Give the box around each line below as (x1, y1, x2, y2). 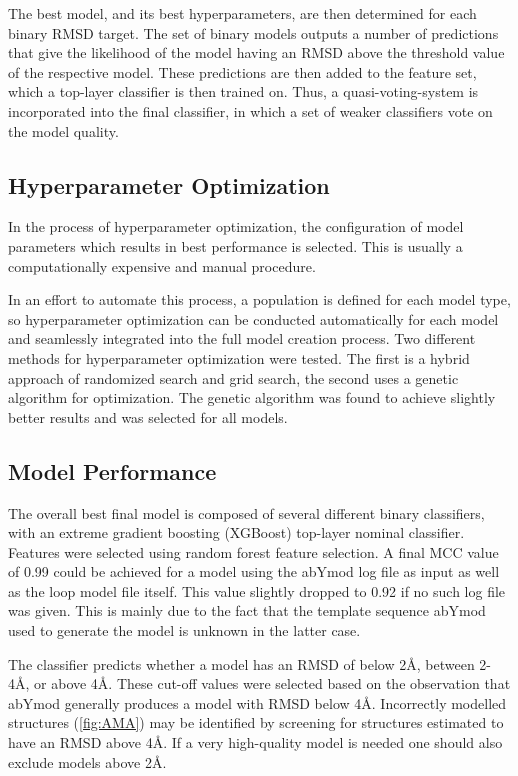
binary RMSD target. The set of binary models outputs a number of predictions (8, 22, 499, 43)
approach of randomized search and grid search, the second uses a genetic (8, 367, 459, 388)
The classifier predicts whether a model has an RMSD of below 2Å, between (8, 653, 475, 674)
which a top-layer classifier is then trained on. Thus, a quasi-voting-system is (8, 81, 479, 102)
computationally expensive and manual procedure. (8, 255, 316, 276)
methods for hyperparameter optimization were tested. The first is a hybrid (8, 347, 470, 368)
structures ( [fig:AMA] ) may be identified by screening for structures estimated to (8, 712, 504, 733)
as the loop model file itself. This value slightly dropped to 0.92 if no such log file (8, 580, 506, 601)
